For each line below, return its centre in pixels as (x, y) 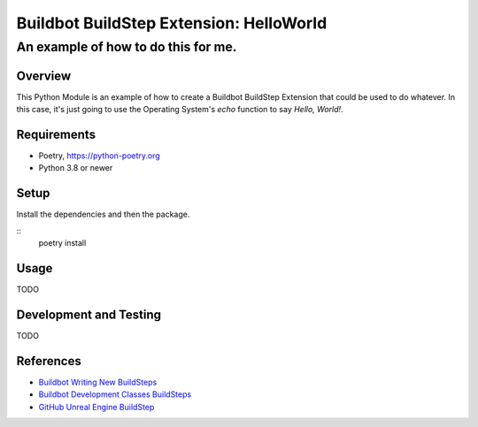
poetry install (62, 243)
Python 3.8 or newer (76, 168)
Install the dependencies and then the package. (103, 214)
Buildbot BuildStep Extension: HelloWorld (172, 23)
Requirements (56, 134)
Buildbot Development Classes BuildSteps (115, 394)
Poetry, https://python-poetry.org (100, 156)
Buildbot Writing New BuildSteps (98, 382)
